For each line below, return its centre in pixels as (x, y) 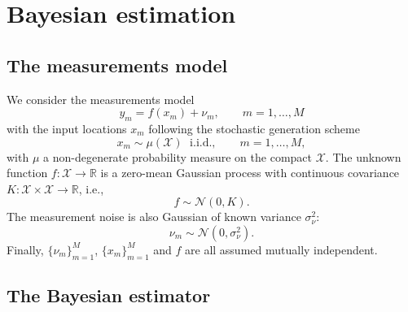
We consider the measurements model (101, 99)
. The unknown (363, 156)
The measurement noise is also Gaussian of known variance (154, 217)
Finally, (25, 249)
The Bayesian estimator (109, 295)
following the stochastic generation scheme (254, 128)
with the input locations (67, 128)
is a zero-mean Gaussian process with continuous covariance (250, 173)
